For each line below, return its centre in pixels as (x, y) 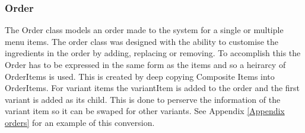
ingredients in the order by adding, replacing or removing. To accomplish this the (153, 53)
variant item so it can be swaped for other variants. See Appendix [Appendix (145, 111)
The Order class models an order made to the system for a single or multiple (144, 30)
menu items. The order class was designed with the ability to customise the (142, 41)
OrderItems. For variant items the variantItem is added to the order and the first (152, 88)
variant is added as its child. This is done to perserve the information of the (143, 99)
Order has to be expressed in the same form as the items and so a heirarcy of (145, 64)
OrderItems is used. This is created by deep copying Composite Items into (140, 76)
